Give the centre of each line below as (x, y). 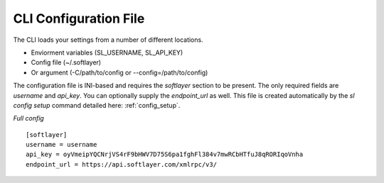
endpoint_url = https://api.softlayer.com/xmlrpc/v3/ (121, 164)
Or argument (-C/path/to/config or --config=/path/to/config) (119, 72)
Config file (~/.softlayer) (66, 62)
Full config (28, 118)
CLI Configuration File (79, 18)
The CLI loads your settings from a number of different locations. (108, 40)
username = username (62, 145)
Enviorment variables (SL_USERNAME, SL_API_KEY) (107, 52)
